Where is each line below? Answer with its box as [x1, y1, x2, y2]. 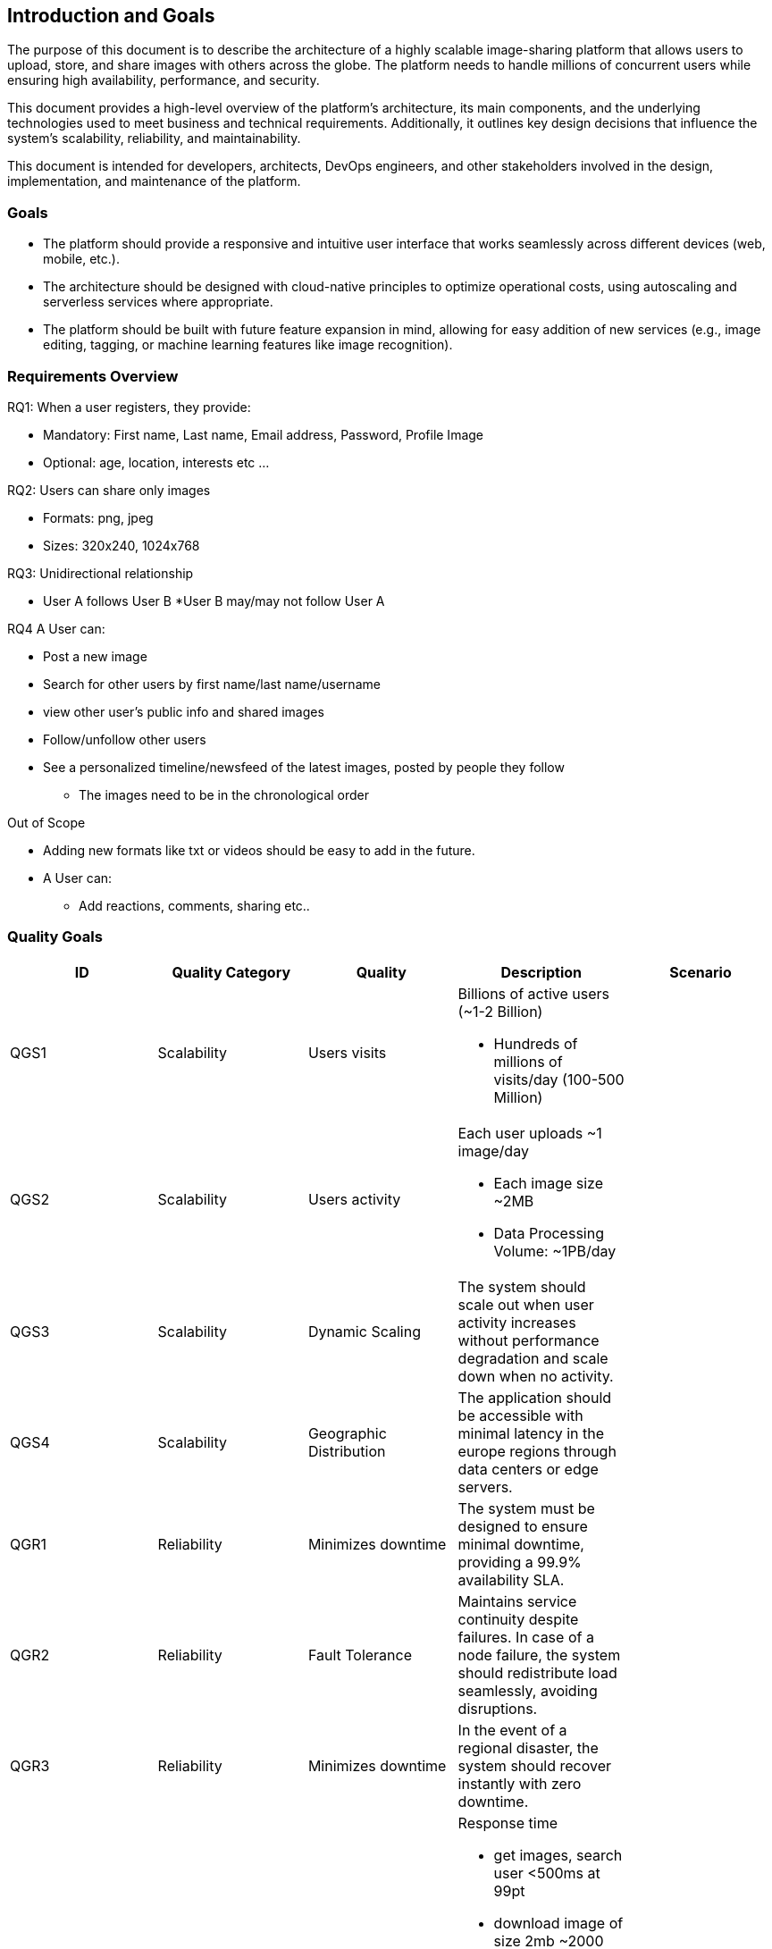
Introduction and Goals [7, 4, 215, 27]
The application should [457, 1388, 612, 1407]
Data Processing [493, 1223, 604, 1242]
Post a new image [43, 648, 147, 664]
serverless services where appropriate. [43, 294, 273, 310]
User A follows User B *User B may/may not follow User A [43, 592, 385, 609]
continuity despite [457, 1609, 579, 1628]
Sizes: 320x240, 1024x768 [43, 537, 200, 553]
